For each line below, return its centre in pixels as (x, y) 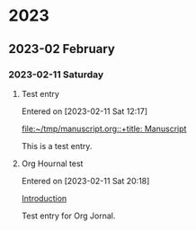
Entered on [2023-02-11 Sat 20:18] (85, 181)
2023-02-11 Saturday (56, 75)
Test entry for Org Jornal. (68, 216)
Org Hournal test (52, 164)
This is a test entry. (57, 146)
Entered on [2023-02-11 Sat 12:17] (84, 111)
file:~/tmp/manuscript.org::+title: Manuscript (104, 128)
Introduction (44, 198)
